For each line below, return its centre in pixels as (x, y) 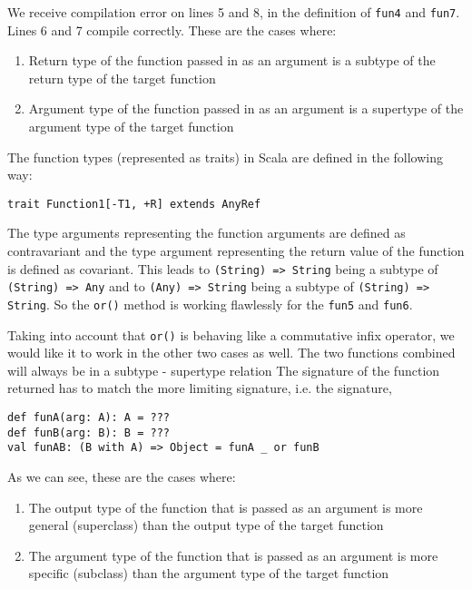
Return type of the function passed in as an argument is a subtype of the (232, 60)
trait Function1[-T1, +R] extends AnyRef (134, 204)
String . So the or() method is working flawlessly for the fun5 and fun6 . (210, 304)
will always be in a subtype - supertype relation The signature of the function (224, 370)
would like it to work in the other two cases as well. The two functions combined (231, 353)
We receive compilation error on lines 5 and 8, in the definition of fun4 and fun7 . (234, 12)
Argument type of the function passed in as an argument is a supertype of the (246, 108)
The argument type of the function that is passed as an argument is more (233, 555)
